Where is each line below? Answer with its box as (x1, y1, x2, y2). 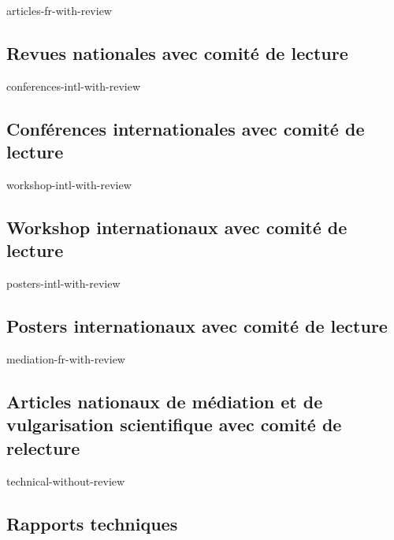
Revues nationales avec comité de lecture (6, 40, 348, 65)
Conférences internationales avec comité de (6, 116, 365, 140)
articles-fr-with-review (6, 2, 112, 18)
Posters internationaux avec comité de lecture (6, 314, 388, 338)
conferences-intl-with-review (6, 77, 141, 94)
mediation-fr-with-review (6, 350, 125, 367)
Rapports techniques (6, 511, 178, 535)
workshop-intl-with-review (6, 176, 132, 192)
